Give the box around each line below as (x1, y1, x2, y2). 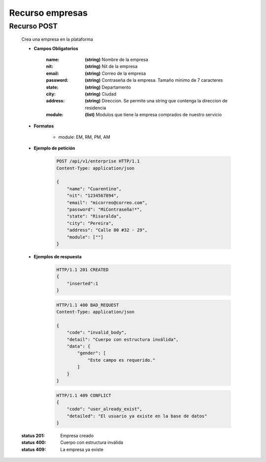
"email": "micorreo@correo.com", (66, 200, 148, 205)
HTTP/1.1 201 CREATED (56, 267, 109, 273)
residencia (85, 105, 106, 111)
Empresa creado (60, 433, 94, 439)
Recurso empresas (9, 7, 88, 18)
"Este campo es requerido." (87, 357, 155, 363)
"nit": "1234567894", (66, 193, 119, 199)
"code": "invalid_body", (66, 330, 127, 336)
